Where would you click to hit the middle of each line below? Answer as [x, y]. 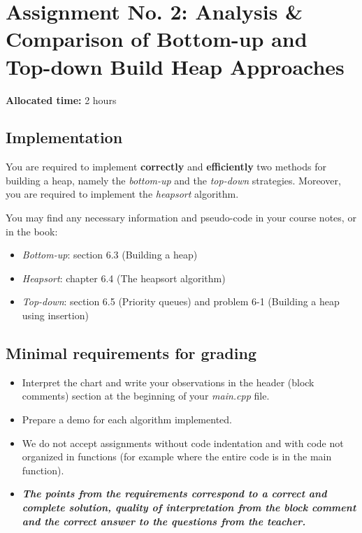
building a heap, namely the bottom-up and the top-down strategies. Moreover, [173, 180]
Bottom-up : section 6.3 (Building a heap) [110, 255]
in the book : [32, 231]
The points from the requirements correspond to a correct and [174, 494]
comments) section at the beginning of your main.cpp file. [146, 396]
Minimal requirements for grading [131, 353]
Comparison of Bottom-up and [157, 39]
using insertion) [55, 315]
